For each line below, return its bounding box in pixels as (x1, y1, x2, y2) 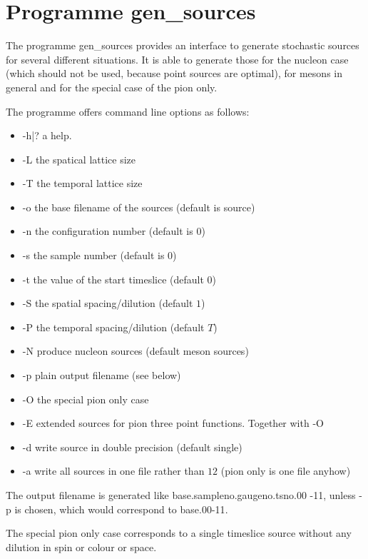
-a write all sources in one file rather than (22, 463, 205, 478)
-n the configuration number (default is (22, 223, 193, 238)
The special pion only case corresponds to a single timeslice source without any (6, 525, 352, 540)
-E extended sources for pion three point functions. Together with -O (22, 416, 324, 430)
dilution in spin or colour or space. (6, 539, 157, 554)
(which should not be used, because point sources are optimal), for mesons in (6, 66, 342, 81)
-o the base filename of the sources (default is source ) (22, 199, 255, 214)
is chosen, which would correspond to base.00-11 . (14, 501, 228, 516)
